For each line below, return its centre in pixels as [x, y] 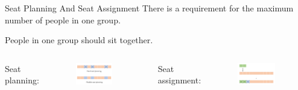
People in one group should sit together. [79, 40]
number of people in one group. [63, 19]
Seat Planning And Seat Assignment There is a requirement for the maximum [149, 8]
